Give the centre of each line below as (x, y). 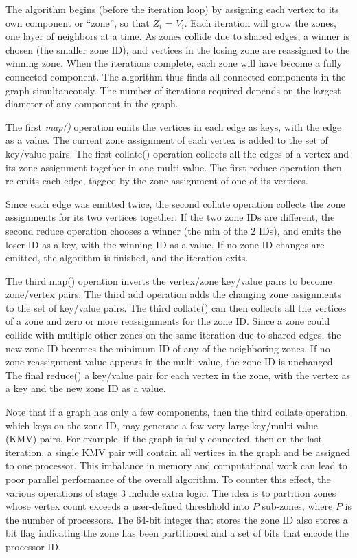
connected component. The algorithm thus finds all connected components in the (176, 76)
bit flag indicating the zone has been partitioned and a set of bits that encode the (177, 533)
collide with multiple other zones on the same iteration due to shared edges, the (173, 335)
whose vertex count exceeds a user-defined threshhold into (128, 506)
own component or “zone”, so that (78, 22)
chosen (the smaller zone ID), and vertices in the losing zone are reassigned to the (178, 49)
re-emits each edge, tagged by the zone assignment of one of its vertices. (157, 181)
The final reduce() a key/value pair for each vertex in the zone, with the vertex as (178, 375)
